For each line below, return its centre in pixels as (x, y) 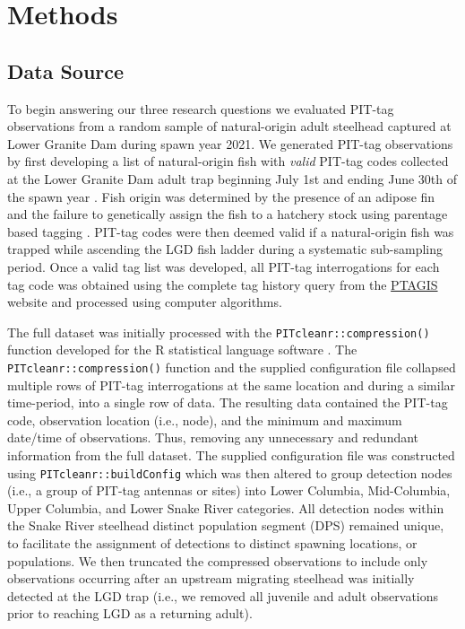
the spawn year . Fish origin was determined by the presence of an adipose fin (221, 196)
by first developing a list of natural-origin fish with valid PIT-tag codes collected (228, 161)
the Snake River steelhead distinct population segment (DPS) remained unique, (226, 525)
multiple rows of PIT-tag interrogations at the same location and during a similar (232, 384)
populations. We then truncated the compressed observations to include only (218, 560)
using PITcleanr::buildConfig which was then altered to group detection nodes (230, 472)
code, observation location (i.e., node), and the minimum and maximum (205, 419)
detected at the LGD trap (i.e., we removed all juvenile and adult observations (223, 595)
